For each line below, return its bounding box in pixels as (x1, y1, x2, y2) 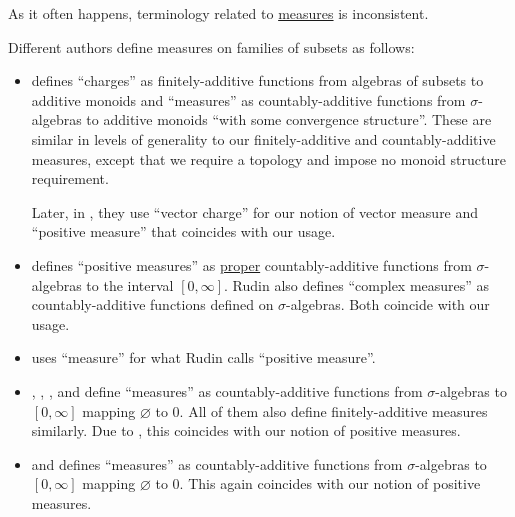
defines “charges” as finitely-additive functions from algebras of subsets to (31, 70, 484, 91)
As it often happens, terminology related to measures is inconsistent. (8, 3, 429, 23)
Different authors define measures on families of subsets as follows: (8, 36, 415, 57)
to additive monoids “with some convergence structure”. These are (86, 109, 492, 130)
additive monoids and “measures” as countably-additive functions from (31, 89, 466, 110)
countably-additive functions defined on (31, 294, 274, 315)
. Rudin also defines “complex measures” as (224, 274, 490, 295)
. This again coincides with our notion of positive (179, 473, 481, 494)
